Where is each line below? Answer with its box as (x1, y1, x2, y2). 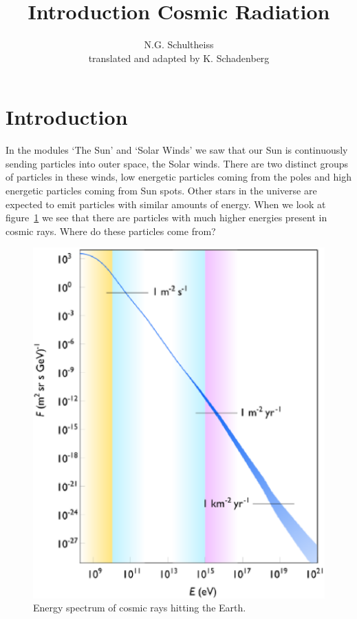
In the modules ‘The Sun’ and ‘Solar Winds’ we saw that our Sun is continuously (6, 143, 348, 157)
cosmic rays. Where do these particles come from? (6, 223, 216, 238)
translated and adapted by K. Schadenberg (88, 50, 270, 65)
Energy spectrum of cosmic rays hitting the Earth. (33, 600, 246, 615)
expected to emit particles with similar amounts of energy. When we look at (6, 196, 326, 211)
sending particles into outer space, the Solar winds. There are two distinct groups (6, 156, 349, 170)
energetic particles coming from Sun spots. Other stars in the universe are (6, 183, 317, 198)
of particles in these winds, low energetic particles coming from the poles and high (6, 170, 351, 184)
